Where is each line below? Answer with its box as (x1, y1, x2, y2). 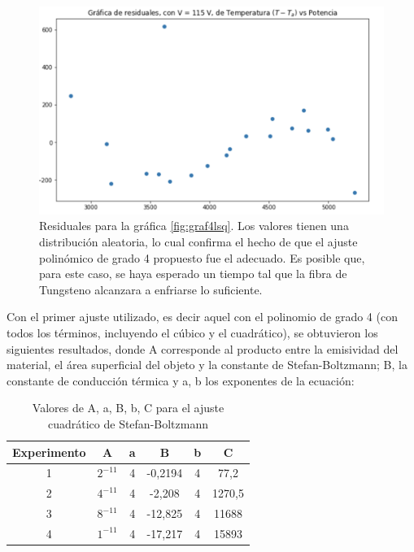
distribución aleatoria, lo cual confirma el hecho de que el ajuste (39, 233, 358, 250)
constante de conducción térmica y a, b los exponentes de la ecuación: (7, 372, 355, 389)
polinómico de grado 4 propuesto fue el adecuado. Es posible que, (39, 249, 365, 266)
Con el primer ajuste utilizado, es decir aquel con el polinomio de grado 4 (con (7, 308, 398, 325)
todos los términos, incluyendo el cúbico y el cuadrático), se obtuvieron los (7, 324, 378, 341)
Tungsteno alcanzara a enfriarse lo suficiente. (39, 280, 263, 298)
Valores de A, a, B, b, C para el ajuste (32, 399, 224, 416)
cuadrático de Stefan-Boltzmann (47, 415, 209, 432)
